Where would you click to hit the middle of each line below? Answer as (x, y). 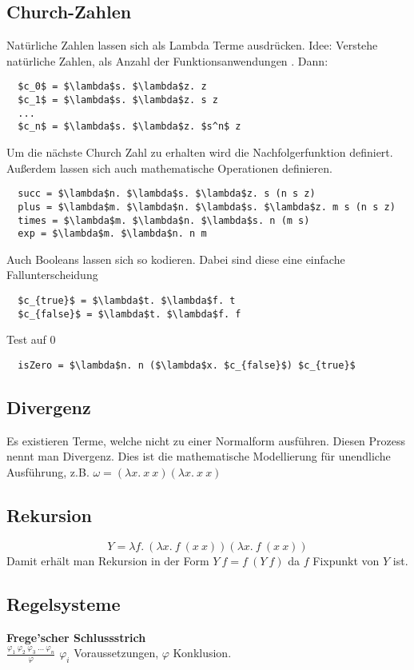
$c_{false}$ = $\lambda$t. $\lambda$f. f (129, 314)
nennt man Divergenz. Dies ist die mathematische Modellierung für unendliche (199, 456)
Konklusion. (202, 653)
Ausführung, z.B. (48, 471)
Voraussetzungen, (116, 653)
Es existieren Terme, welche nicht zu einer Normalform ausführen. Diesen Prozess (206, 440)
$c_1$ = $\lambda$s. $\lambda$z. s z (118, 100)
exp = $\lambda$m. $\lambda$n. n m (112, 234)
